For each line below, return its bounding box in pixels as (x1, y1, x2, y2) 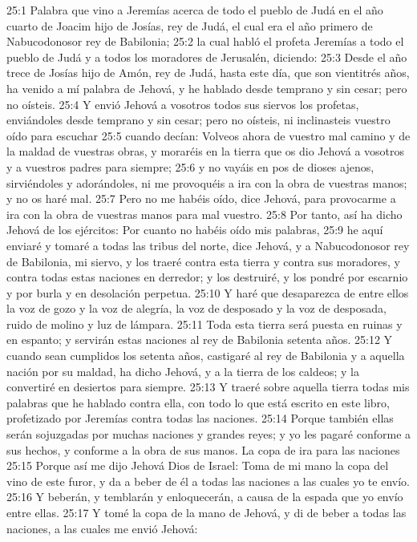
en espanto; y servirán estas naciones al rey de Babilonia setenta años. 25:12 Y (6, 331, 393, 348)
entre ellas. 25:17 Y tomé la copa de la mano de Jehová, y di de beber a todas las (6, 504, 407, 520)
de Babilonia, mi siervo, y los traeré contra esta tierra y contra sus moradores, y (6, 253, 400, 269)
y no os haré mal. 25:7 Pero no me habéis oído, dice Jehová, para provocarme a (6, 190, 396, 207)
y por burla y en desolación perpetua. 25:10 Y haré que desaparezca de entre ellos (6, 284, 409, 301)
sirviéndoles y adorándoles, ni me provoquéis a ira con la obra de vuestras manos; (6, 174, 407, 191)
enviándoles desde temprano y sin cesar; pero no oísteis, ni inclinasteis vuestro (6, 111, 391, 128)
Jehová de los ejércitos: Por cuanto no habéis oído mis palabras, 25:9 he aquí (6, 221, 383, 238)
